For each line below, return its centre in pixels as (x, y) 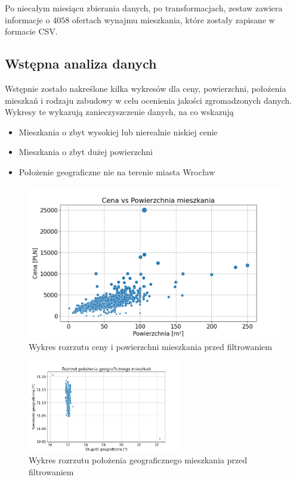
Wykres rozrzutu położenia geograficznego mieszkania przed (138, 460)
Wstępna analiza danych (81, 64)
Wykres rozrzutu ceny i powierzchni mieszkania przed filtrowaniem (150, 346)
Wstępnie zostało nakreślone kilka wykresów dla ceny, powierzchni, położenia (146, 88)
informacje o (27, 19)
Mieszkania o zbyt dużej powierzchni (86, 152)
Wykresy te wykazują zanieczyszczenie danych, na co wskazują (119, 112)
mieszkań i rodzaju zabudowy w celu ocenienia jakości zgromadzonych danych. (148, 100)
